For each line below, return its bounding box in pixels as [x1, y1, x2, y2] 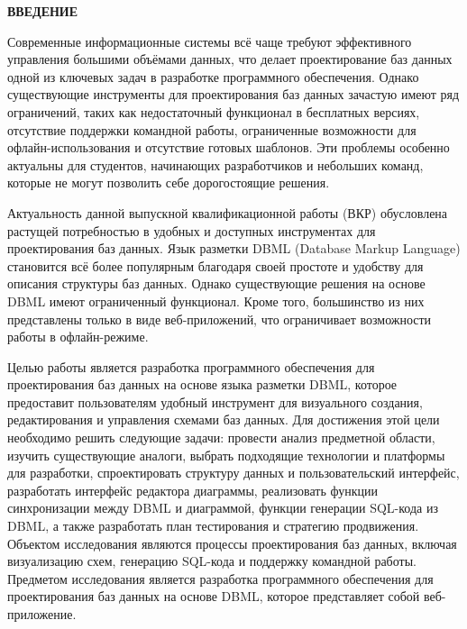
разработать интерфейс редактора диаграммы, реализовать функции [7, 480, 379, 499]
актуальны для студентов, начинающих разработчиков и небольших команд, [7, 155, 424, 174]
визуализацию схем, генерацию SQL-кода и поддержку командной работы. [7, 552, 417, 570]
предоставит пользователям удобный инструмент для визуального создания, [7, 392, 423, 411]
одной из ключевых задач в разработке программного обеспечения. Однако [7, 67, 419, 86]
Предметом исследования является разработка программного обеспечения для [7, 569, 434, 588]
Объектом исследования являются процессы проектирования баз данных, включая [7, 533, 457, 552]
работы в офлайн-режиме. [7, 327, 149, 346]
